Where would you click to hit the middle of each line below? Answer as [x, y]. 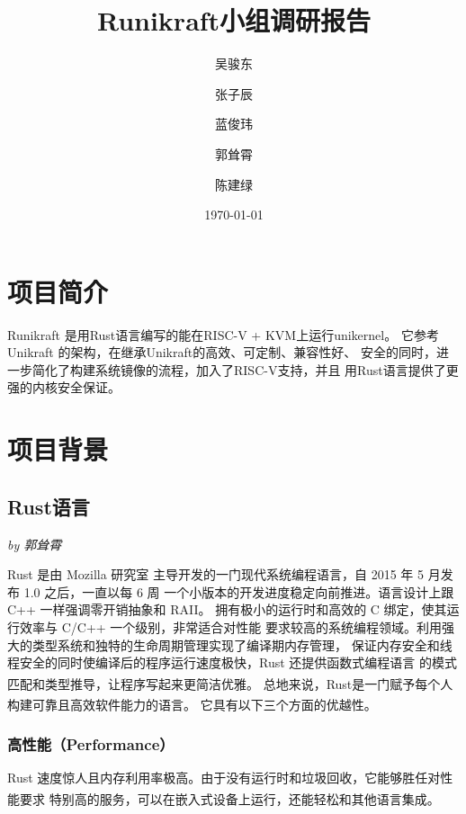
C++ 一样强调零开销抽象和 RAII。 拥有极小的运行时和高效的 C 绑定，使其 [227, 609]
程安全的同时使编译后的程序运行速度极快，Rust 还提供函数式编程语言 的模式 [232, 662]
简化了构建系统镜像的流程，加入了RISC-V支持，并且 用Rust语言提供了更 [245, 369]
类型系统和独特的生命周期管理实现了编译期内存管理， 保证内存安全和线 [242, 644]
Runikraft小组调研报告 [234, 20]
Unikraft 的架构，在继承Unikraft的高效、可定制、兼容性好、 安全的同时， [222, 352]
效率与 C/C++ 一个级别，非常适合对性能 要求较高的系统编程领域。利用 [230, 626]
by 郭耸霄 [35, 544]
